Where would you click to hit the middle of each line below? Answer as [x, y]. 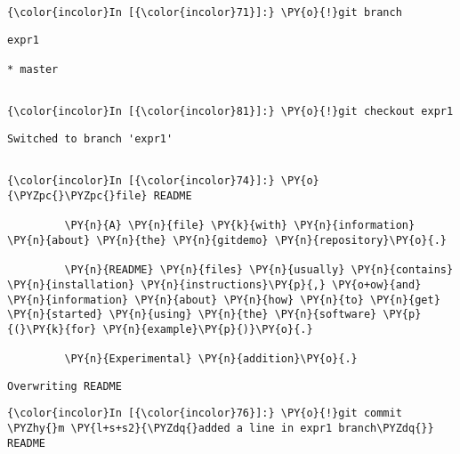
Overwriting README [65, 386]
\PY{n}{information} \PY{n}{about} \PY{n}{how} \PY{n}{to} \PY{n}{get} [224, 300]
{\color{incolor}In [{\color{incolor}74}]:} [141, 181]
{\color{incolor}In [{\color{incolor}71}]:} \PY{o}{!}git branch [205, 12]
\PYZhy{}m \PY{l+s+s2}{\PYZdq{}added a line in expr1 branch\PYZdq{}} [221, 429]
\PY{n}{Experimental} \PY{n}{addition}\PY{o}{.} [211, 359]
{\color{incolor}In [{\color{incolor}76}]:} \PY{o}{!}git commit [205, 413]
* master [33, 69]
